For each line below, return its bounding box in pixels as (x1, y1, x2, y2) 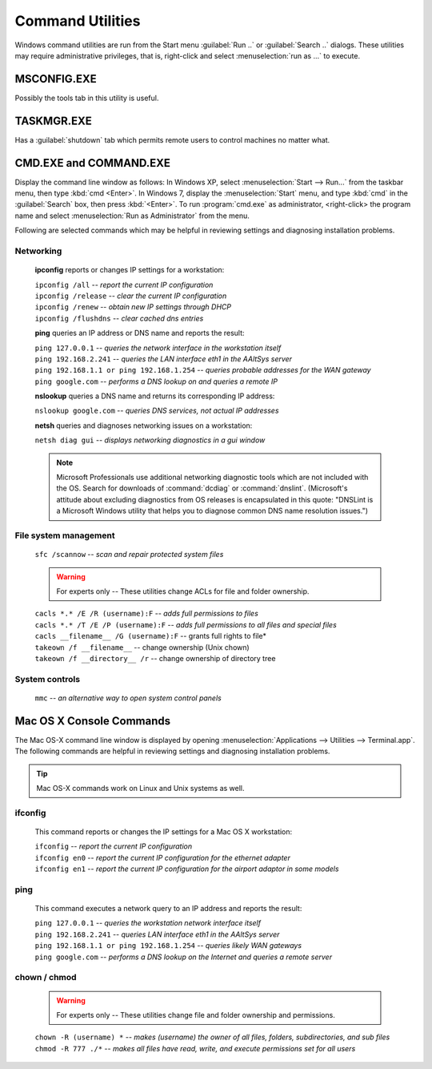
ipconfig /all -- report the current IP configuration (34, 280, 214, 289)
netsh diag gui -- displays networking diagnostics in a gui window (34, 435, 266, 445)
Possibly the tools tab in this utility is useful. (14, 93, 159, 103)
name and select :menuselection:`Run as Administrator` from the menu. (14, 211, 250, 220)
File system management (14, 530, 115, 541)
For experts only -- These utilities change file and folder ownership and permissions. (56, 1010, 335, 1019)
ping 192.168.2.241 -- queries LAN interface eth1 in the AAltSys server (34, 930, 280, 939)
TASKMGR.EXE (14, 114, 92, 127)
